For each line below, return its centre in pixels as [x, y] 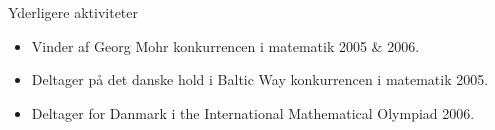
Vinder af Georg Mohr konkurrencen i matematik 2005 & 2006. [225, 45]
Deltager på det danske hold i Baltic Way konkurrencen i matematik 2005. [260, 79]
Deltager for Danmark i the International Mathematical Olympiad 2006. [253, 112]
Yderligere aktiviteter [73, 12]
